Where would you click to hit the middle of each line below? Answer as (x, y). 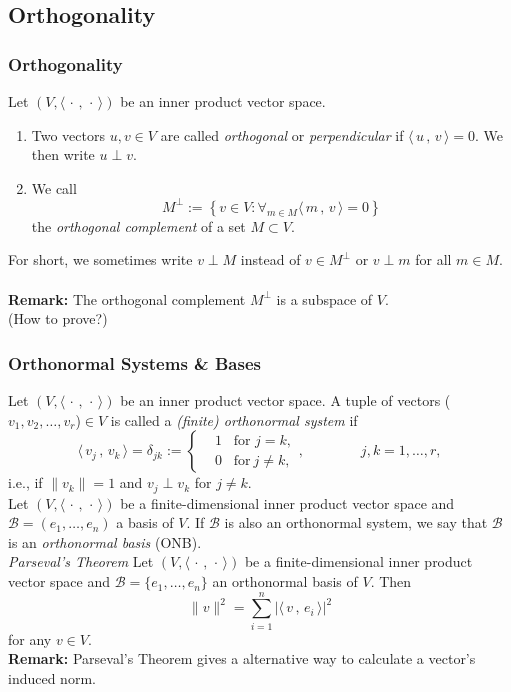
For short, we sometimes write (100, 259)
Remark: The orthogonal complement (127, 298)
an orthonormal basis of (285, 581)
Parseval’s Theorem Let (81, 561)
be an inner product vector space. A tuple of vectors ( (285, 400)
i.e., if (25, 482)
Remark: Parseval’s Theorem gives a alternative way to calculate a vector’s (242, 658)
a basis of (145, 522)
